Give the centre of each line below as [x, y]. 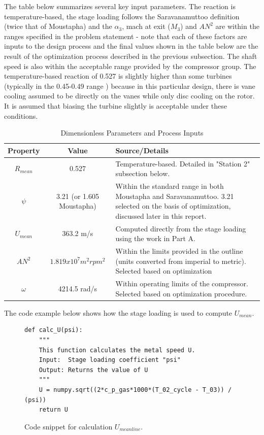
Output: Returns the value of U [93, 370]
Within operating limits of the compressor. [182, 283]
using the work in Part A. [155, 238]
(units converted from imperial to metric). [181, 261]
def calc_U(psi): [54, 330]
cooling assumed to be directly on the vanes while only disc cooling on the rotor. [129, 96]
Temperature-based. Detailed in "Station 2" [183, 163]
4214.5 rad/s [78, 288]
